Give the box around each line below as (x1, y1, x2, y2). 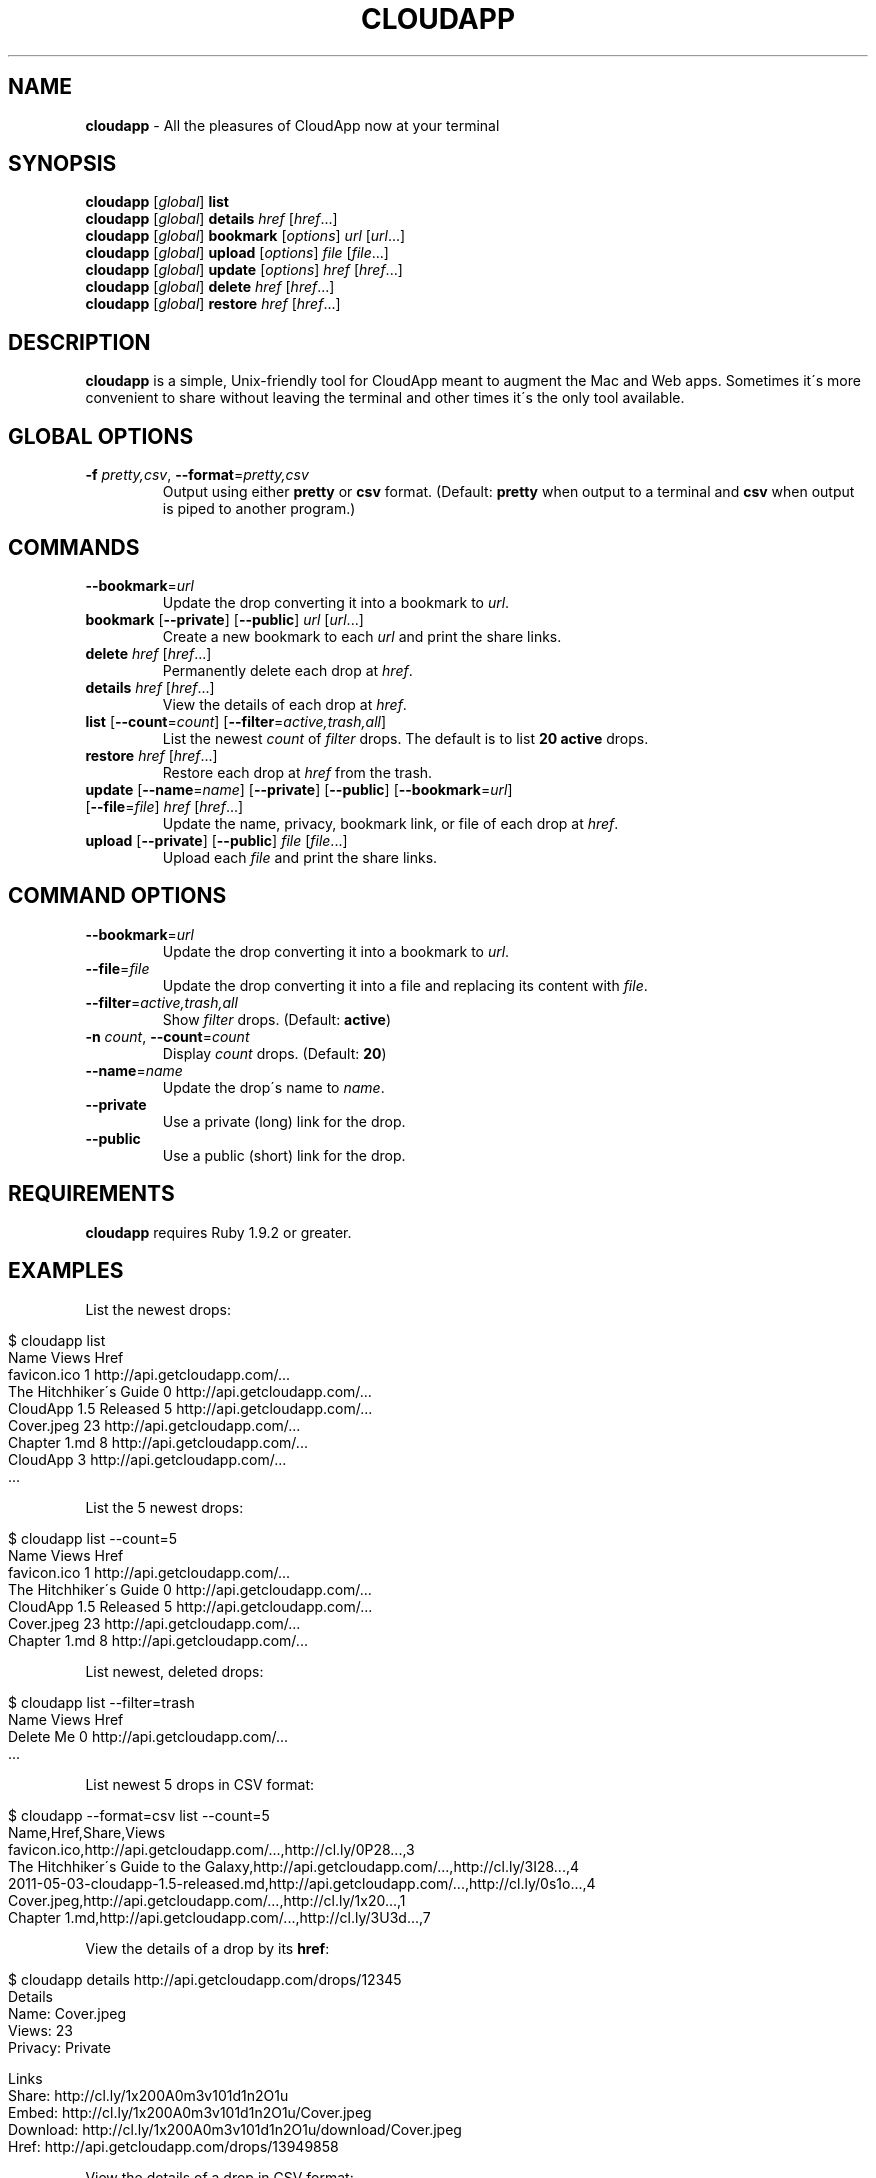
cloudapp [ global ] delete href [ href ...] (85, 278, 335, 296)
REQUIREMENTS (8, 1181, 175, 1207)
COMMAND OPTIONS (8, 883, 227, 909)
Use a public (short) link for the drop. (162, 1146, 406, 1164)
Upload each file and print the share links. (162, 848, 438, 866)
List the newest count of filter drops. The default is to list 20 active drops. (162, 729, 649, 747)
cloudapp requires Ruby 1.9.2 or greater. (85, 1223, 352, 1241)
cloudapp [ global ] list (85, 193, 229, 211)
